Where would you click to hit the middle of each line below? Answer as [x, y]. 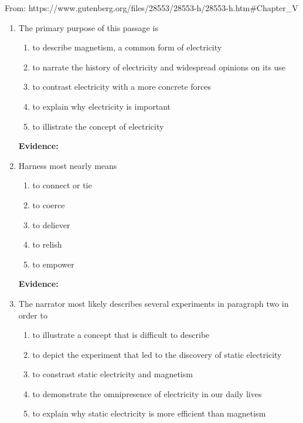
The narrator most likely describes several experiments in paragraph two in [154, 303]
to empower [53, 264]
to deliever [51, 224]
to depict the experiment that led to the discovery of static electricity [157, 354]
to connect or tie [62, 185]
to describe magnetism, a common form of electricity [127, 47]
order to [33, 315]
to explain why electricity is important [102, 106]
